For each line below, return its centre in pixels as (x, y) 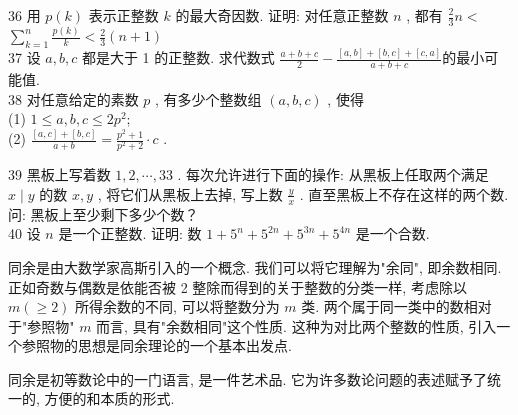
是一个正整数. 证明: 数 (130, 233)
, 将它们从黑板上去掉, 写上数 (190, 193)
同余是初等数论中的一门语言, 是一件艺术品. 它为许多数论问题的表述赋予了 (248, 378)
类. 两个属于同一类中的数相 (389, 306)
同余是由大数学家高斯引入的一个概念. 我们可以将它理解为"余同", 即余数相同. (255, 266)
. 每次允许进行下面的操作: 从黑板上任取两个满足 (333, 174)
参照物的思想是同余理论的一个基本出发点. (156, 345)
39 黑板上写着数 (59, 174)
